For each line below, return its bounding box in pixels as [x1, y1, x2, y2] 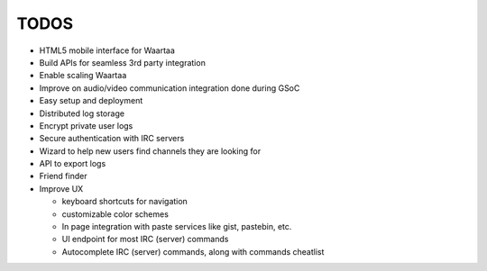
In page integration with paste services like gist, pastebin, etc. [61, 221, 292, 232]
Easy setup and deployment [39, 95, 143, 106]
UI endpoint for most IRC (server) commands [61, 234, 229, 245]
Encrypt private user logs [39, 120, 133, 131]
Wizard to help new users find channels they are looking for [39, 145, 262, 157]
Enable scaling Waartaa [39, 70, 127, 81]
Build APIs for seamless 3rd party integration [39, 57, 207, 68]
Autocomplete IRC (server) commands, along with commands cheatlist [61, 246, 325, 257]
